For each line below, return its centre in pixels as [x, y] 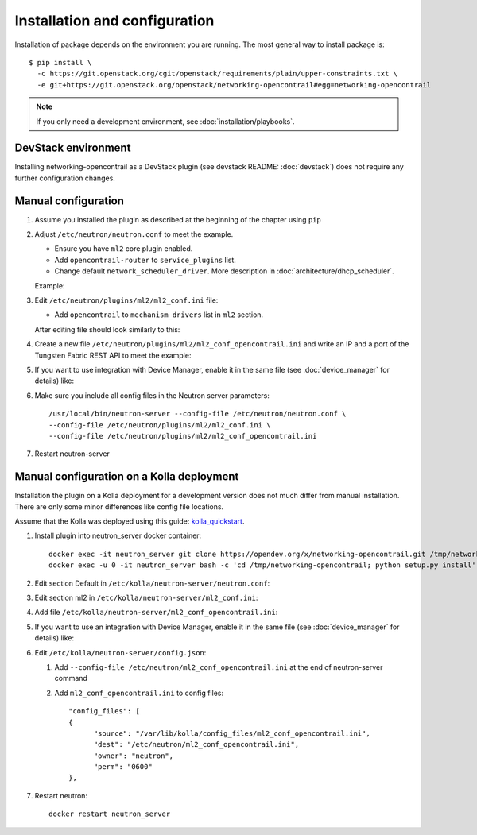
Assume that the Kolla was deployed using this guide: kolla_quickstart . [130, 521]
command [71, 678]
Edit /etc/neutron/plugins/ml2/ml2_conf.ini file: [126, 300]
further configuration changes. [65, 178]
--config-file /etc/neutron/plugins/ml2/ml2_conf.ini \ [160, 425]
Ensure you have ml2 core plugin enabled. [124, 249]
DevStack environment [73, 148]
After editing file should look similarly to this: [107, 329]
